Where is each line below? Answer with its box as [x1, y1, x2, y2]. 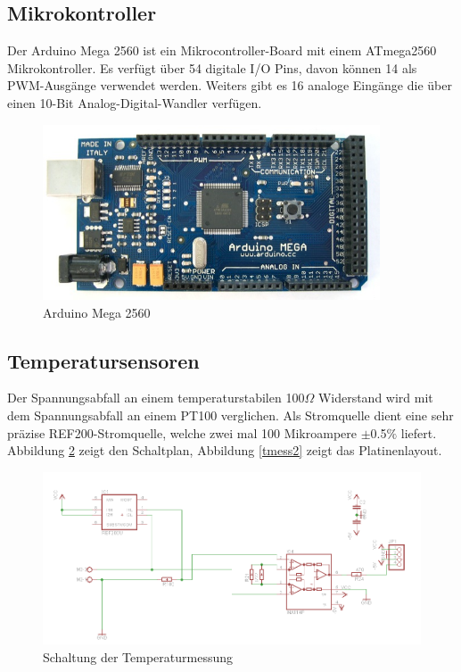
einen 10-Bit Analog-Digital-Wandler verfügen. [7, 93, 262, 112]
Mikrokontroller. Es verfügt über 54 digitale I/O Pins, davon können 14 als [7, 58, 417, 77]
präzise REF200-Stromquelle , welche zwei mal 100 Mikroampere [7, 423, 357, 442]
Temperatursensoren [7, 346, 200, 374]
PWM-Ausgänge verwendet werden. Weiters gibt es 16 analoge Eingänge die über [7, 76, 452, 95]
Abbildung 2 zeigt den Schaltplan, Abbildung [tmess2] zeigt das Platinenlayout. [7, 441, 442, 460]
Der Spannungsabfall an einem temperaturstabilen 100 [7, 388, 305, 407]
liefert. [400, 423, 437, 442]
